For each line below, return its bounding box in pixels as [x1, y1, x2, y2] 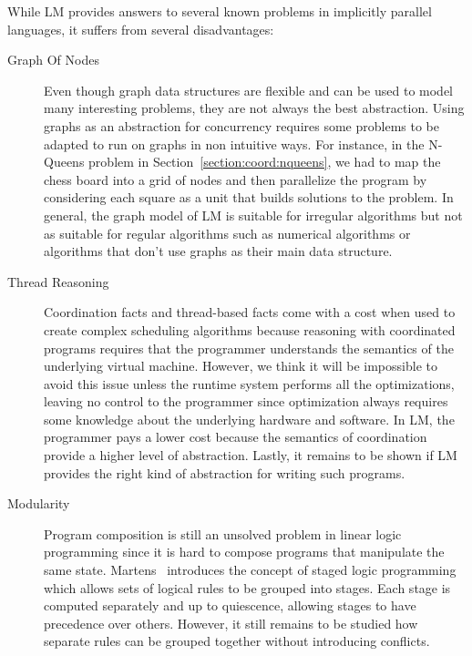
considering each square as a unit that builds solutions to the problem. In [44, 188, 454, 207]
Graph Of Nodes [7, 50, 99, 69]
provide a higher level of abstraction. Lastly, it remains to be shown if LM [44, 446, 457, 465]
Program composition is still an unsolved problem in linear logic [44, 524, 402, 543]
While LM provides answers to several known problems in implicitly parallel [7, 2, 432, 20]
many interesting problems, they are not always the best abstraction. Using [44, 98, 465, 118]
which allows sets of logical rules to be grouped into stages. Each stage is [44, 578, 451, 597]
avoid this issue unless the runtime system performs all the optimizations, [44, 374, 455, 393]
